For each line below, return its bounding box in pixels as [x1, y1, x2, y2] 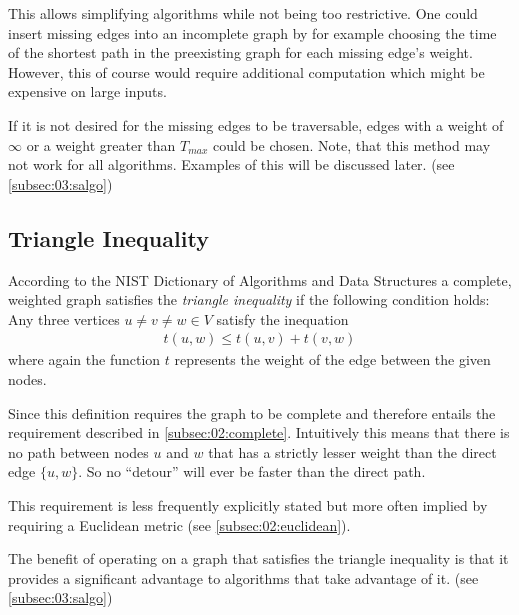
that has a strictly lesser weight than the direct [208, 441, 497, 462]
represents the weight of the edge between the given [174, 349, 491, 370]
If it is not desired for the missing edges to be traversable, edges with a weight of [8, 114, 504, 135]
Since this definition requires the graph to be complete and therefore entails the [8, 402, 496, 423]
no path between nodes [8, 441, 149, 462]
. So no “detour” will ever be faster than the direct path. [78, 461, 426, 482]
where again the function [8, 349, 161, 370]
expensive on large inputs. [8, 81, 167, 102]
